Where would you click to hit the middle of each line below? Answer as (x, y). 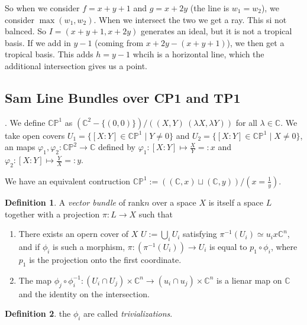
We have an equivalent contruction (67, 181)
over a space (174, 202)
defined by (117, 147)
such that (156, 214)
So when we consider (42, 8)
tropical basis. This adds (49, 54)
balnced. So (26, 31)
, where (284, 246)
